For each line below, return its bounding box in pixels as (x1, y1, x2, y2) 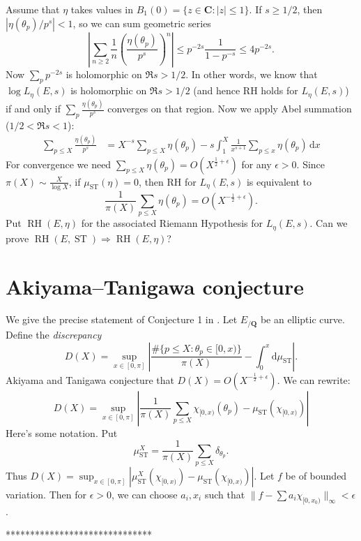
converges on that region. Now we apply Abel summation (107, 101, 352, 116)
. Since (296, 156, 325, 171)
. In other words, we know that (185, 66, 318, 81)
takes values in (70, 2, 134, 16)
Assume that (6, 2, 60, 16)
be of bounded (285, 468, 347, 482)
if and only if (6, 101, 61, 116)
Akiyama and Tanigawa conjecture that (6, 372, 174, 387)
